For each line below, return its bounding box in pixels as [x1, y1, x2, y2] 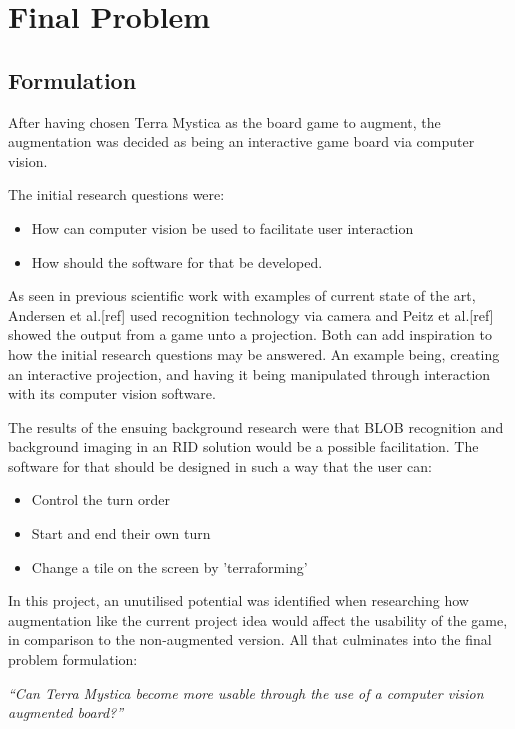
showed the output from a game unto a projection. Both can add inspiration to [8, 324, 492, 345]
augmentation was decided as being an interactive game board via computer [8, 131, 475, 152]
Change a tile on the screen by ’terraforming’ [31, 556, 308, 577]
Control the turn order [31, 489, 171, 510]
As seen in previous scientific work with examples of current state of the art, [8, 285, 476, 306]
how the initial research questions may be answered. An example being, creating [8, 343, 500, 364]
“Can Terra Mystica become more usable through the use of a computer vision [8, 682, 484, 703]
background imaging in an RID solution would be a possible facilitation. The [8, 436, 479, 457]
